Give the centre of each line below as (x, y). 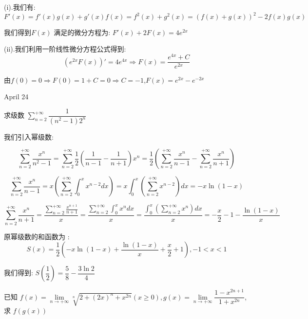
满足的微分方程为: (82, 32)
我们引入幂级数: (29, 136)
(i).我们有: (20, 7)
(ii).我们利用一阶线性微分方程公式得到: (65, 48)
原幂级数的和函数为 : (37, 236)
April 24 (16, 97)
